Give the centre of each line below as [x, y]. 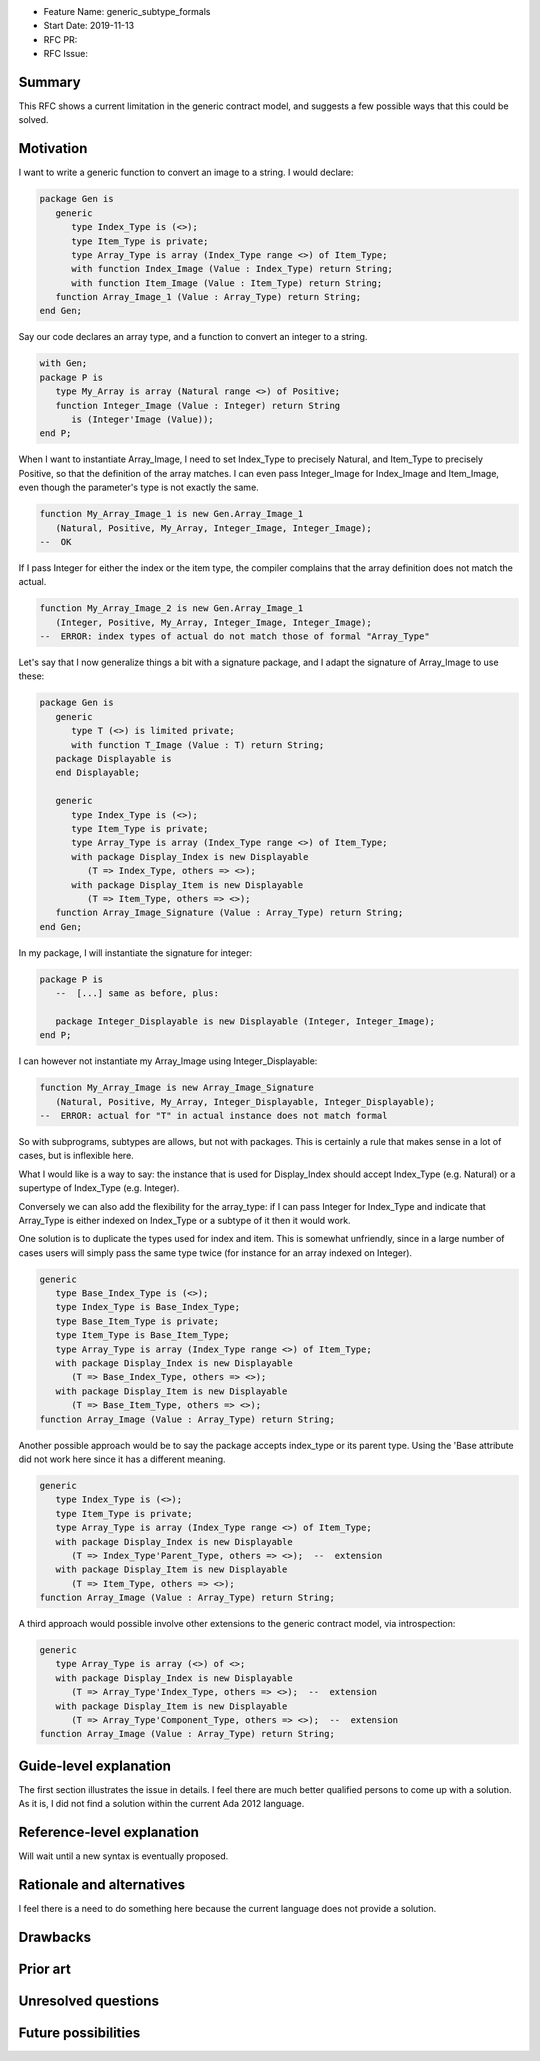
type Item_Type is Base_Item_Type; [142, 1335]
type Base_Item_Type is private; [137, 1321]
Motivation [53, 148]
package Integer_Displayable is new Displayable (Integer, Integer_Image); [245, 1021]
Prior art [45, 1968]
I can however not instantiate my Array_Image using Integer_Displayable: [168, 1061]
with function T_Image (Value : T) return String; [198, 744]
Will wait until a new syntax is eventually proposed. [123, 1856]
